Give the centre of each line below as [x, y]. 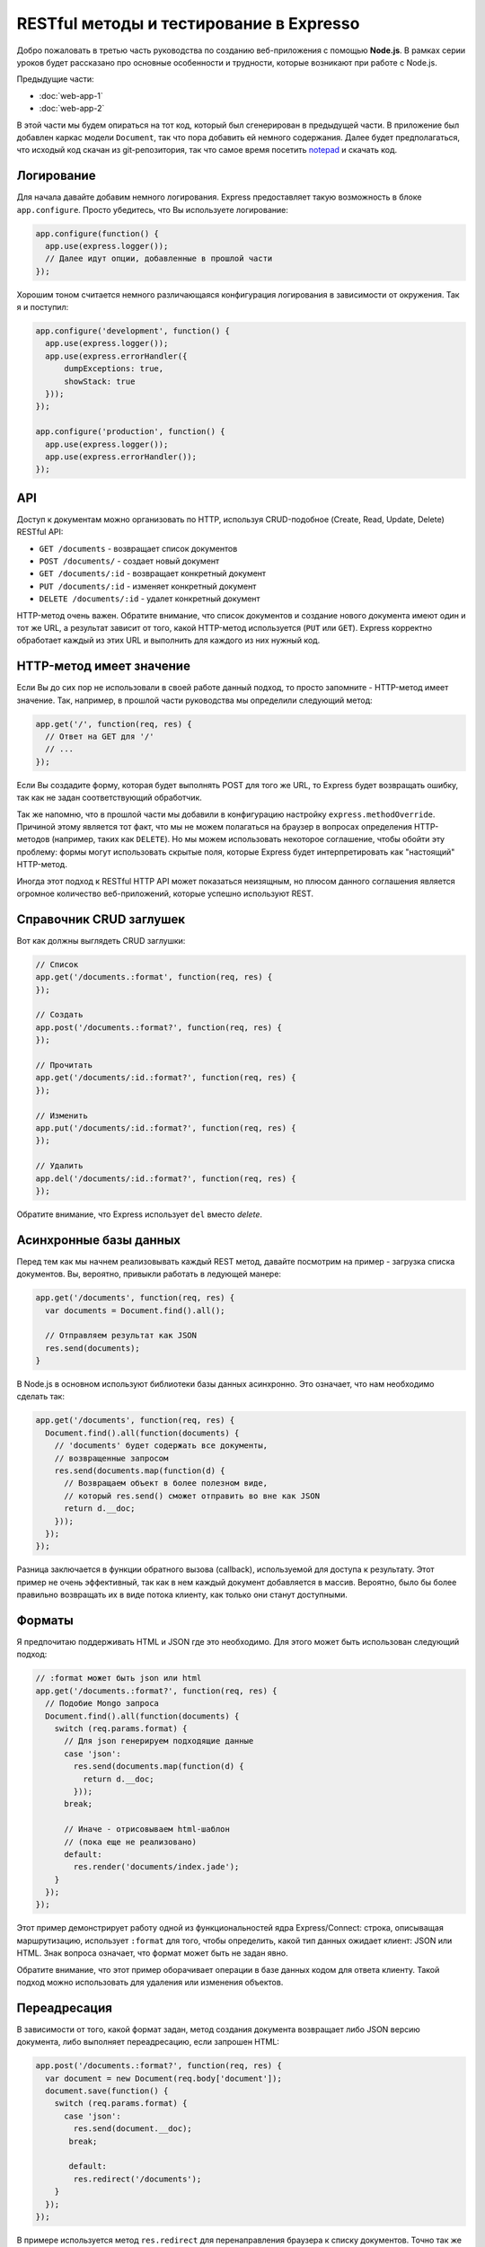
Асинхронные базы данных [99, 1240]
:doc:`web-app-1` [71, 95]
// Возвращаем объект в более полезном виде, [166, 1483]
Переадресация [64, 2007]
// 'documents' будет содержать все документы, [161, 1446]
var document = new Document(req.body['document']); [163, 2078]
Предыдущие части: [55, 79]
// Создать [59, 1015]
